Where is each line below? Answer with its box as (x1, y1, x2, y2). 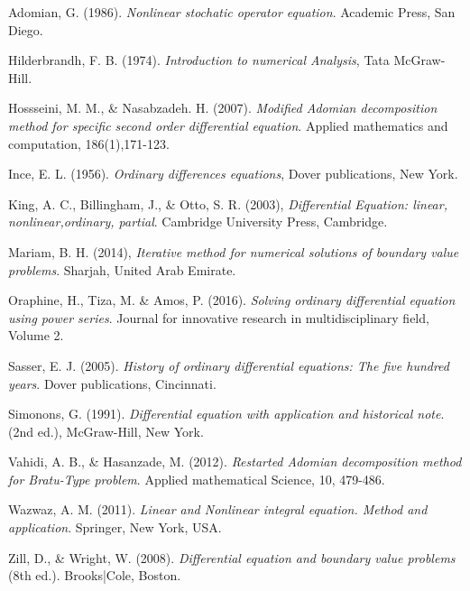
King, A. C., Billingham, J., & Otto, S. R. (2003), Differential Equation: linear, (8, 194, 447, 213)
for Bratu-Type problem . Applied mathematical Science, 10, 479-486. (8, 469, 385, 488)
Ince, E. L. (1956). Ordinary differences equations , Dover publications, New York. (8, 164, 458, 183)
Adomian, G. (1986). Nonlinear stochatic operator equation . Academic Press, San (8, 3, 456, 21)
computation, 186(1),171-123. (8, 134, 170, 152)
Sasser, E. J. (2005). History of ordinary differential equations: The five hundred (8, 356, 449, 374)
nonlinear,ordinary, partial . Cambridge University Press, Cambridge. (8, 212, 388, 231)
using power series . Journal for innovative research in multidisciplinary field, (8, 308, 429, 327)
